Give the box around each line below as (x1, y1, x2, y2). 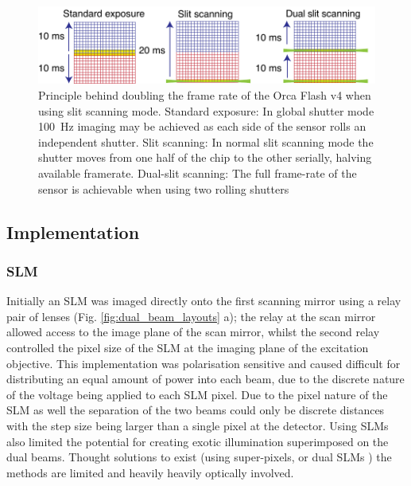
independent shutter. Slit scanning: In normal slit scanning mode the (38, 133, 374, 150)
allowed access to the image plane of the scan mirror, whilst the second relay (6, 323, 380, 340)
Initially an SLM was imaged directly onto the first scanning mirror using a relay (6, 292, 401, 309)
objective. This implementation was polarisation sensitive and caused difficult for (6, 355, 401, 371)
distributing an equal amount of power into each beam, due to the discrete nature (6, 370, 405, 387)
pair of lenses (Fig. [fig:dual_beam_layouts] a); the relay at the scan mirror (6, 308, 376, 324)
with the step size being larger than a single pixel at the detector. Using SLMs (6, 417, 389, 433)
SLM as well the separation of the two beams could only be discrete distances (6, 402, 385, 418)
